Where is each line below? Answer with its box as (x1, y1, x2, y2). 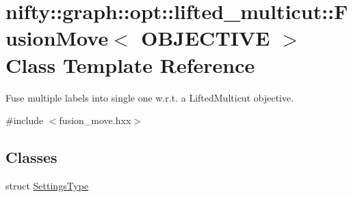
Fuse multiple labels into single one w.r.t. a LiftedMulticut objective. (5, 90, 294, 104)
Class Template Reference (5, 50, 255, 78)
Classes (5, 147, 57, 168)
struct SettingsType (5, 178, 89, 192)
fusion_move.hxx (59, 113, 131, 127)
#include (5, 113, 44, 127)
